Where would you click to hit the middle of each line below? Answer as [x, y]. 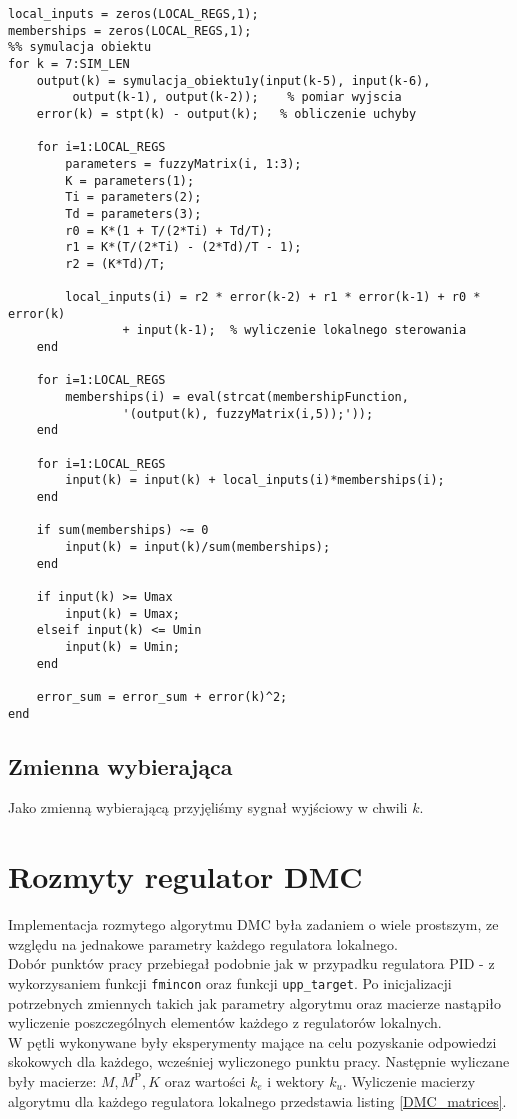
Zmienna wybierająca [120, 765]
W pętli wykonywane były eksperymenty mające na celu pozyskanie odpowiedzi [252, 1041]
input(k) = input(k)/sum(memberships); [198, 547]
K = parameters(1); [130, 180]
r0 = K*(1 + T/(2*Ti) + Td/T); [169, 230]
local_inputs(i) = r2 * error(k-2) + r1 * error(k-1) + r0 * [273, 297]
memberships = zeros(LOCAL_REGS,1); [130, 30]
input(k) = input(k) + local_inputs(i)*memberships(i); [255, 480]
